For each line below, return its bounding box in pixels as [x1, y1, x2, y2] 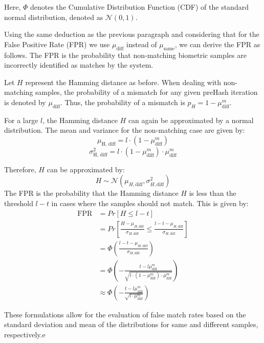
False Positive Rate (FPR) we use [4, 38, 110, 49]
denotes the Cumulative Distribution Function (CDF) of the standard [30, 2, 249, 12]
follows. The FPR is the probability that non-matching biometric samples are [4, 49, 247, 60]
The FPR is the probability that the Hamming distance [4, 188, 179, 198]
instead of [126, 38, 157, 49]
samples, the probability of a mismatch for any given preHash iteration [35, 87, 258, 97]
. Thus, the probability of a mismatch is [60, 96, 185, 107]
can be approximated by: [47, 164, 125, 174]
